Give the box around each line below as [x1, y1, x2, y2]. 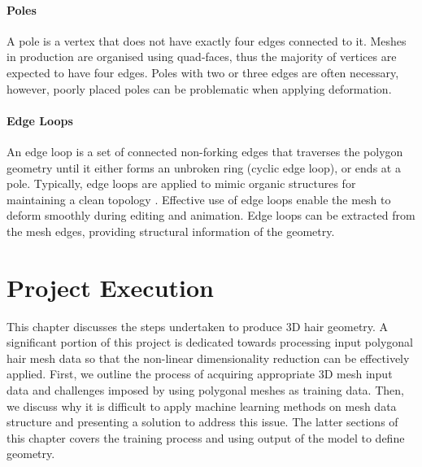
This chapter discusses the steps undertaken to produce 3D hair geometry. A [7, 317, 389, 334]
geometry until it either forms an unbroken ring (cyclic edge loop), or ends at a [7, 159, 401, 176]
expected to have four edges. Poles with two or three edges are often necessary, [7, 63, 399, 81]
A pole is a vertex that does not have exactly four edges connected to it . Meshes [7, 32, 407, 49]
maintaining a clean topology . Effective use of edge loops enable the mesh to [7, 190, 391, 207]
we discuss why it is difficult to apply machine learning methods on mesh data [7, 397, 397, 414]
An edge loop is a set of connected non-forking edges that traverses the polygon [7, 142, 403, 159]
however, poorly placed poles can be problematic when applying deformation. [7, 80, 392, 97]
